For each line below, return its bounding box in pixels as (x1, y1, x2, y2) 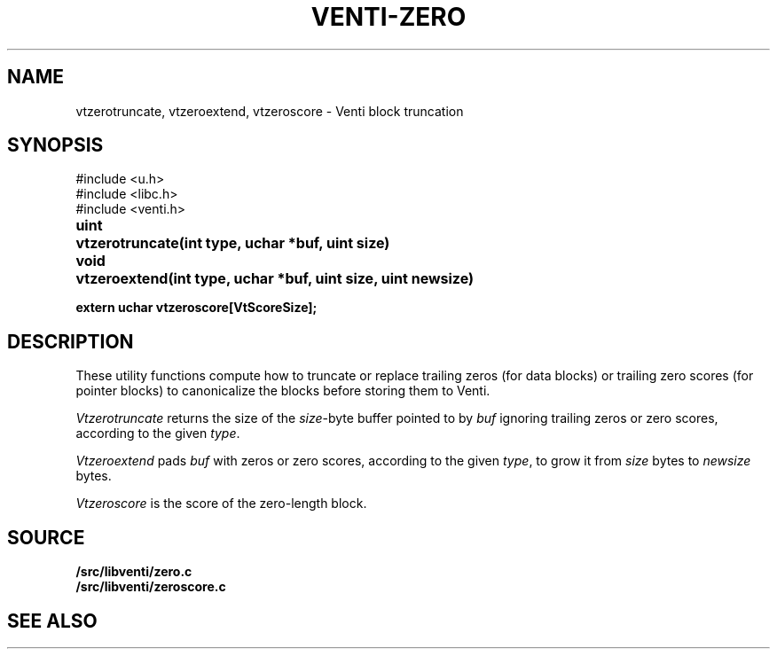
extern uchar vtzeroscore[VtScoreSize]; (75, 300, 318, 316)
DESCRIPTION (7, 330, 134, 353)
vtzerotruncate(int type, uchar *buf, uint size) (75, 234, 390, 253)
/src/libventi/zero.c (75, 564, 192, 580)
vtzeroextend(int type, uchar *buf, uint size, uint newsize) (75, 269, 475, 288)
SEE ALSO (7, 609, 98, 632)
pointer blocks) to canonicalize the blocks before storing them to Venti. (75, 383, 491, 399)
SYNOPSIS (7, 134, 104, 157)
